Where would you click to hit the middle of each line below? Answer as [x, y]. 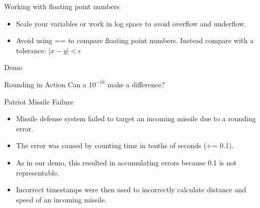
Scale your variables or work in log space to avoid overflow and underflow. [131, 23]
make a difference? [136, 84]
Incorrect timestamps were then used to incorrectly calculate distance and [131, 189]
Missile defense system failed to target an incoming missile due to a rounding [136, 118]
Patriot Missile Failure [39, 101]
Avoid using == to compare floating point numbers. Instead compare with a [135, 40]
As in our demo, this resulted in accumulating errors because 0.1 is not [126, 162]
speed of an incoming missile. [61, 199]
